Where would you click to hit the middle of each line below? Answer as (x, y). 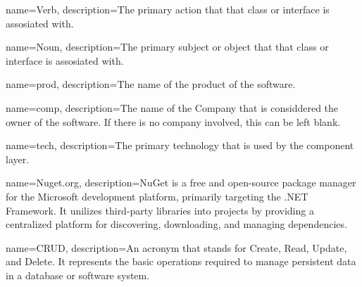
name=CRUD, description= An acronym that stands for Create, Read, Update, (176, 247)
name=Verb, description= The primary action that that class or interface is (168, 9)
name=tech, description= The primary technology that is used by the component (180, 145)
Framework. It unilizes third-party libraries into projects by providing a (160, 210)
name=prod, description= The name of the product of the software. (151, 84)
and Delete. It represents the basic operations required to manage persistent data (181, 261)
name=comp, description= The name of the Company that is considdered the (172, 107)
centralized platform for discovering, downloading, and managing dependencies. (176, 224)
